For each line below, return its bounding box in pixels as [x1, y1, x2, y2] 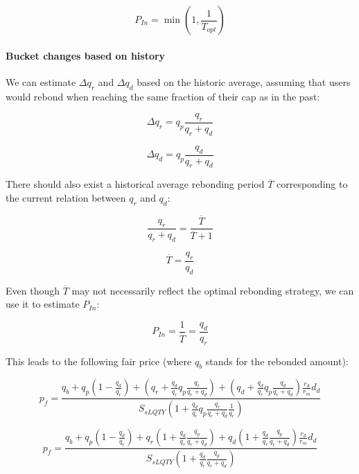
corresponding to [276, 177, 348, 191]
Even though [6, 283, 60, 297]
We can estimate [6, 74, 76, 89]
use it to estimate [6, 297, 80, 311]
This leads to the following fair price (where [6, 353, 192, 368]
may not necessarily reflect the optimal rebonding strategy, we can [71, 283, 354, 297]
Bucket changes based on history [6, 48, 166, 62]
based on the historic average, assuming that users [137, 74, 351, 89]
